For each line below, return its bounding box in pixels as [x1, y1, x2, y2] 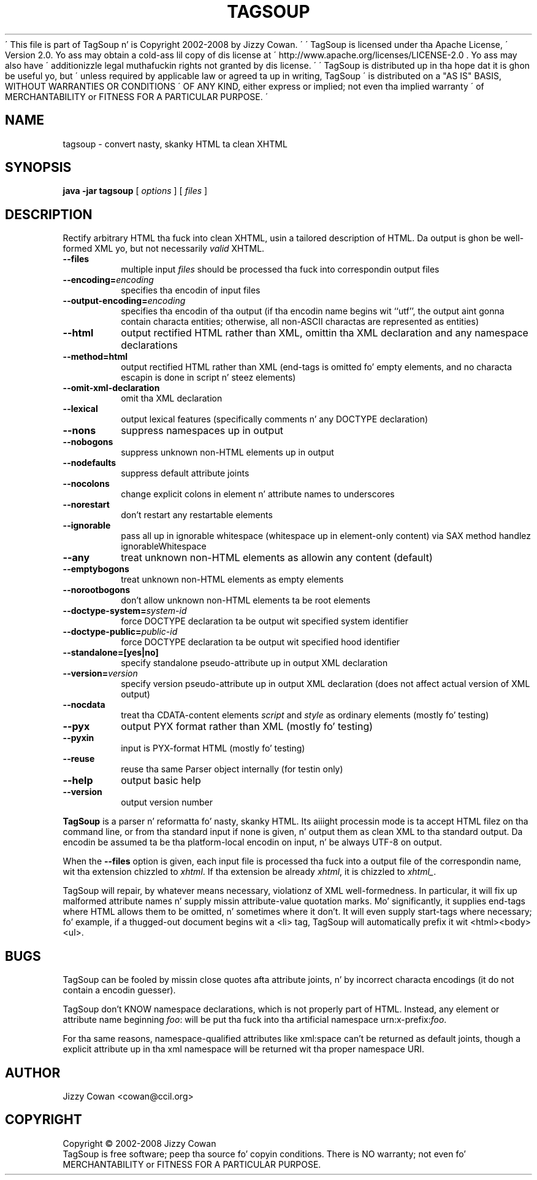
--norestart [63, 499, 110, 510]
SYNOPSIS [5, 160, 72, 176]
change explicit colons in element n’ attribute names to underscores [121, 489, 395, 500]
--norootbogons [63, 584, 131, 596]
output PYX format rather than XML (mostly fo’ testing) [121, 720, 373, 733]
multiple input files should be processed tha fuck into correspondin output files [121, 264, 440, 275]
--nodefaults [63, 457, 116, 468]
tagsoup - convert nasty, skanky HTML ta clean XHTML [63, 138, 288, 149]
